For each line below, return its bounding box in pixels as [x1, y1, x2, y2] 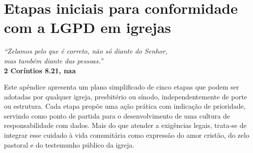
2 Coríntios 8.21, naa [4, 65, 76, 75]
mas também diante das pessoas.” [4, 55, 103, 65]
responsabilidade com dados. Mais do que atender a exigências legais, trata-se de [4, 120, 247, 130]
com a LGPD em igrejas [4, 17, 171, 37]
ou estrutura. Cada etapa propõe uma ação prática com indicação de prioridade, [4, 101, 246, 111]
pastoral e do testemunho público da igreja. [4, 139, 135, 150]
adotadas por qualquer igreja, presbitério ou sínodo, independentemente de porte [4, 91, 247, 101]
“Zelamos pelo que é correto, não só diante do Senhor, [4, 46, 168, 56]
